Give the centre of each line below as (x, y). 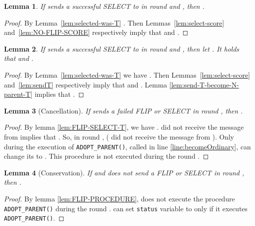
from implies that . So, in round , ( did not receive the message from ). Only (119, 136)
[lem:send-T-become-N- (204, 84)
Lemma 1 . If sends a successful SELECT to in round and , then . (104, 6)
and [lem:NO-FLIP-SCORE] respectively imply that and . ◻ (96, 32)
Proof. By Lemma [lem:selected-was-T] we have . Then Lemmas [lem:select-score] (127, 74)
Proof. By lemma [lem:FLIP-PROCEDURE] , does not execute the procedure (119, 198)
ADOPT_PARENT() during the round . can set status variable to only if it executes (126, 208)
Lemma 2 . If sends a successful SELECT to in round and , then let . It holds (122, 48)
